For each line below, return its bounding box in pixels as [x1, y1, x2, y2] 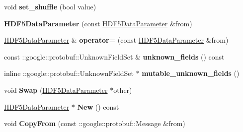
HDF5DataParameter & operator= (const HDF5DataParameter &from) [4, 35, 229, 45]
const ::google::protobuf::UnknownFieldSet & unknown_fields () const [4, 51, 225, 62]
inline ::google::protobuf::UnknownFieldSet [4, 68, 134, 78]
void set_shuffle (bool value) [4, 1, 96, 11]
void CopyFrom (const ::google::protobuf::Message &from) [4, 118, 185, 129]
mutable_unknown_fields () [142, 68, 240, 78]
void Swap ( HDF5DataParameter [4, 84, 108, 95]
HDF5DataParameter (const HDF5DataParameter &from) [4, 18, 192, 28]
